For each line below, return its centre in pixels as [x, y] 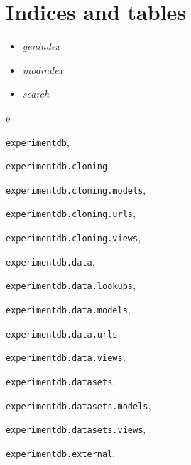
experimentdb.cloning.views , [73, 237]
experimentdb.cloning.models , [76, 189]
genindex [41, 46]
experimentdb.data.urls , [63, 333]
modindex [43, 69]
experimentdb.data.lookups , [71, 285]
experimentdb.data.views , [66, 357]
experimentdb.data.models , [68, 309]
